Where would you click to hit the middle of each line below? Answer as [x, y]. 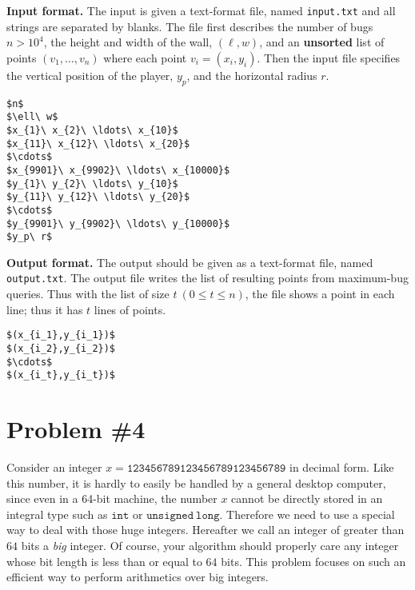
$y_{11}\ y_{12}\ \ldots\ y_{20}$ [98, 197]
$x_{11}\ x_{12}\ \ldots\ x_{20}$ [98, 144]
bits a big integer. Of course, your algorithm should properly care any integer [210, 546]
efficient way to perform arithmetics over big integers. [138, 577]
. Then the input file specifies [329, 57]
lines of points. [130, 309]
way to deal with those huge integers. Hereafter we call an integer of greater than [206, 530]
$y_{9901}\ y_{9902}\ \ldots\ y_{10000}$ [118, 223]
